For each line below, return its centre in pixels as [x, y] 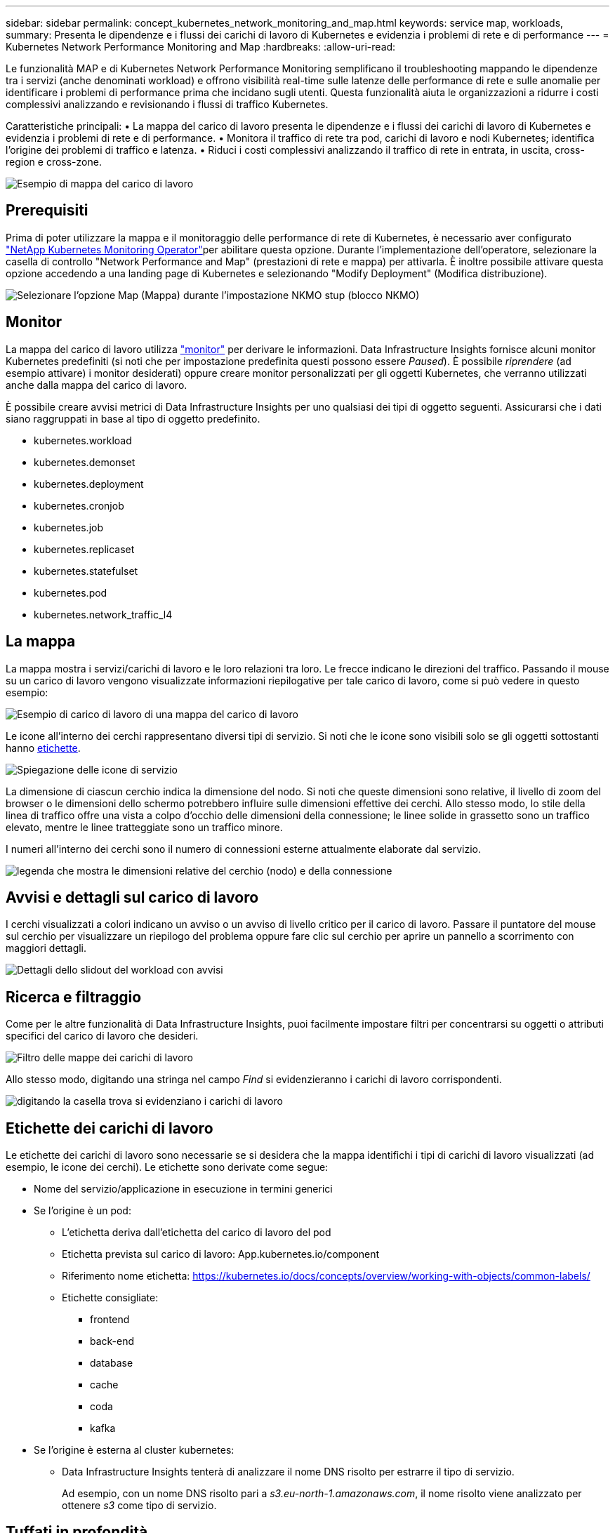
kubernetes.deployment [89, 484]
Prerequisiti [47, 211]
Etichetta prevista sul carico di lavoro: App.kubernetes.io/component [221, 1254]
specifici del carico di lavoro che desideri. [102, 1036]
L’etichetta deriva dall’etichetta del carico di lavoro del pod [197, 1233]
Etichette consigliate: [110, 1298]
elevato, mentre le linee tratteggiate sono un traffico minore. [144, 827]
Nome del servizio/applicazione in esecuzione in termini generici [183, 1189]
